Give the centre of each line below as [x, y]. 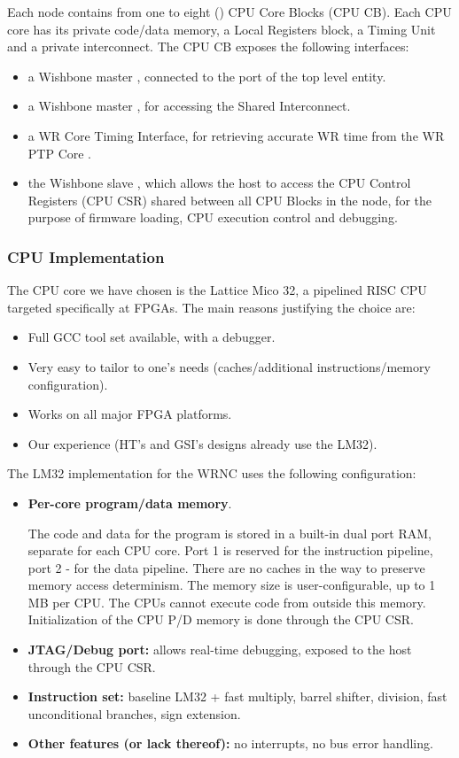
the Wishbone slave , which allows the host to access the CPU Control [219, 183]
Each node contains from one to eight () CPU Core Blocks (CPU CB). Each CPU [229, 12]
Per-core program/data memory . [130, 503]
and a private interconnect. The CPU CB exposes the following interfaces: [208, 46]
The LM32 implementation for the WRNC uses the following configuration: [212, 473]
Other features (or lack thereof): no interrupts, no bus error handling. [230, 743]
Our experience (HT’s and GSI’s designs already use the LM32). [202, 443]
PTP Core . [60, 153]
